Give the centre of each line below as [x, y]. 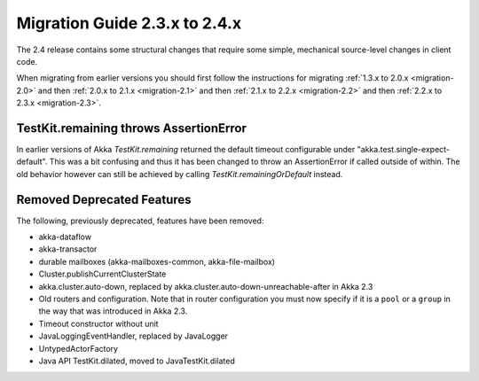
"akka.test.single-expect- [404, 150]
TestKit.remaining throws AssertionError [132, 128]
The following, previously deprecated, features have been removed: [140, 221]
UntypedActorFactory [79, 348]
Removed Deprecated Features [104, 199]
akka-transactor [68, 249]
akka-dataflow [65, 237]
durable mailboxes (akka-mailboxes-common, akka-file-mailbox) [157, 261]
